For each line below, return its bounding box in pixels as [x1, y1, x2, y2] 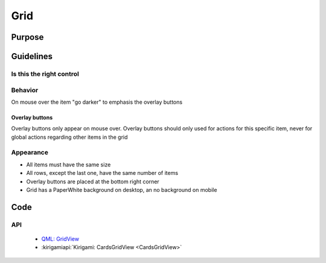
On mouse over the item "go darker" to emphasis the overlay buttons [11, 98, 183, 106]
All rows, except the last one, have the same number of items [26, 170, 178, 177]
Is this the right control [11, 69, 80, 78]
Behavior [11, 86, 39, 94]
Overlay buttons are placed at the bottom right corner [26, 178, 159, 185]
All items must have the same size [26, 160, 111, 168]
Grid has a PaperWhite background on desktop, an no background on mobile [26, 186, 217, 193]
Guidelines [11, 51, 53, 62]
